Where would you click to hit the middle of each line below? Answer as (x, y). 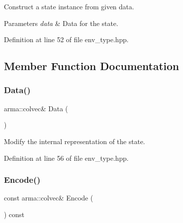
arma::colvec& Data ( (36, 108)
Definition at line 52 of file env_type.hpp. (66, 39)
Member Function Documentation (92, 66)
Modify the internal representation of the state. (75, 141)
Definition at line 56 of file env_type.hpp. (66, 158)
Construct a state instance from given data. (69, 6)
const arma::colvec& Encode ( (49, 198)
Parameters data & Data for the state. (61, 23)
